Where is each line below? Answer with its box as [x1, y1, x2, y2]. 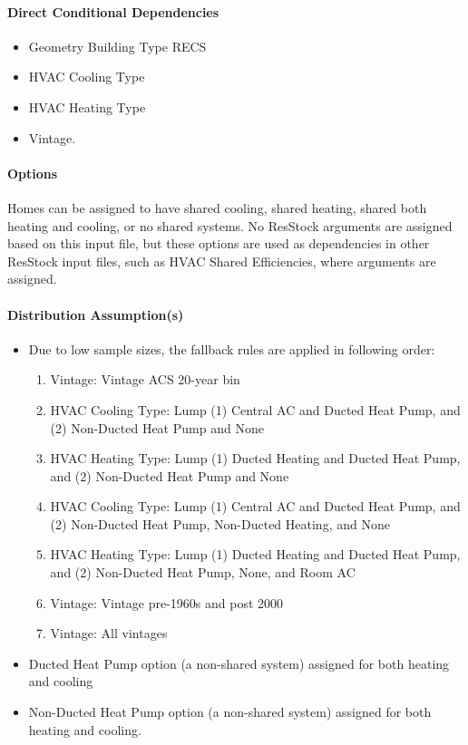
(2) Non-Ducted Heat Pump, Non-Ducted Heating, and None [50, 514, 390, 533]
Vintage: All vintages [50, 624, 168, 643]
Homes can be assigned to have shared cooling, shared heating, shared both [7, 198, 427, 217]
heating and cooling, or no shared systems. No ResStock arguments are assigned [7, 216, 453, 235]
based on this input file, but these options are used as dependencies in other [7, 234, 430, 253]
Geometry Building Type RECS [28, 36, 207, 55]
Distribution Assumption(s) [7, 305, 184, 324]
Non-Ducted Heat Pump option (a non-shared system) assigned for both [28, 702, 432, 721]
